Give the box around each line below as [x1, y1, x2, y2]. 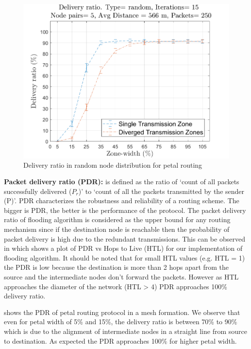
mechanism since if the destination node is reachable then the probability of [4, 224, 230, 234]
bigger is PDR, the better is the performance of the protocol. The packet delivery [4, 205, 246, 215]
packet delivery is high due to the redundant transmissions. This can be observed [4, 233, 245, 244]
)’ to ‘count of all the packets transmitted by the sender [78, 186, 245, 196]
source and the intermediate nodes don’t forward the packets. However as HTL [4, 272, 239, 281]
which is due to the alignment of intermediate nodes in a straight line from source [4, 326, 247, 336]
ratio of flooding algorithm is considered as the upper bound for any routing [4, 214, 231, 225]
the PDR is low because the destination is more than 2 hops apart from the [4, 262, 229, 272]
